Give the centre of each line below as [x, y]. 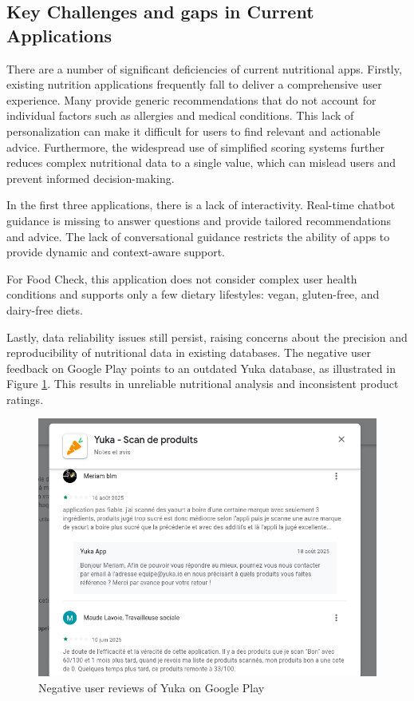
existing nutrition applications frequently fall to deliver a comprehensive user [194, 84]
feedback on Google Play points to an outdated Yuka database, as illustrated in [201, 368]
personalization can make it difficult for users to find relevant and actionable [193, 131]
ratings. [25, 399]
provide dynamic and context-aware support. [116, 252]
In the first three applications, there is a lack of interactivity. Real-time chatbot [201, 205]
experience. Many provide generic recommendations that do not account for [191, 99]
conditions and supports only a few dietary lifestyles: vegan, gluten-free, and [193, 294]
